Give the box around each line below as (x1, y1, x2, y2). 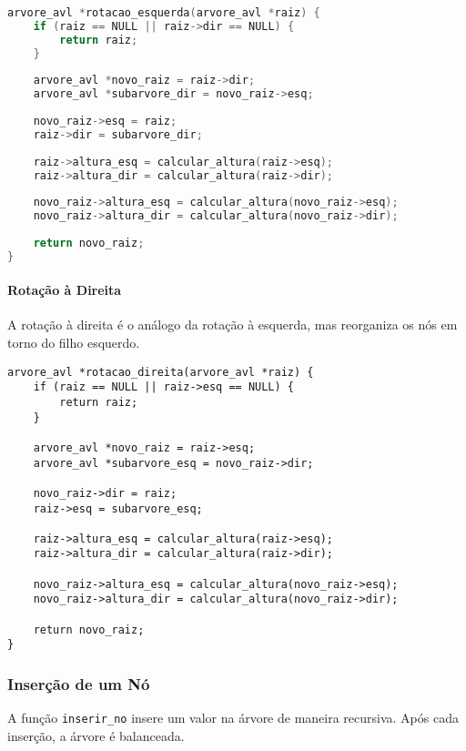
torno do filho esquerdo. (7, 333, 140, 352)
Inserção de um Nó (7, 673, 150, 695)
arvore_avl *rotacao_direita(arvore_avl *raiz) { (7, 365, 314, 379)
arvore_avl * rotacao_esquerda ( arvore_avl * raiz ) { (7, 6, 320, 19)
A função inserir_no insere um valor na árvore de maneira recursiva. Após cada (7, 708, 459, 727)
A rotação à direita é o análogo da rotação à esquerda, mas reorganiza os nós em (7, 315, 458, 334)
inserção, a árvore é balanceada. (7, 726, 185, 745)
